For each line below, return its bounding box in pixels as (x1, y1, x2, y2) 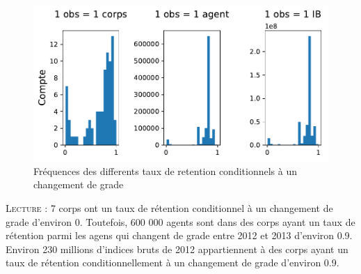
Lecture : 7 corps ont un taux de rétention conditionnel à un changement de (6, 200, 333, 215)
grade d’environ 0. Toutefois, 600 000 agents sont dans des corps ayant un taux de (6, 214, 355, 229)
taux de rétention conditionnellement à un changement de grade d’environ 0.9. (6, 255, 339, 270)
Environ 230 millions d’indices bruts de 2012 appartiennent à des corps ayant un (6, 241, 348, 256)
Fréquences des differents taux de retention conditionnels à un (33, 163, 298, 178)
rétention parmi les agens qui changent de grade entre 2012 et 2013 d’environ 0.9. (6, 228, 353, 243)
